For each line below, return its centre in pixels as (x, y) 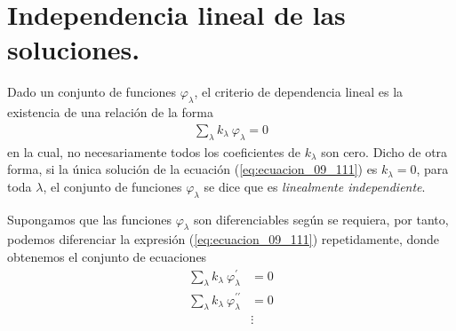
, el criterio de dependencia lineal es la (299, 92)
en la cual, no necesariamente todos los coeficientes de (154, 151)
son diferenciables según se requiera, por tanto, (321, 219)
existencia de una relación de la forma (110, 112)
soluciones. (74, 49)
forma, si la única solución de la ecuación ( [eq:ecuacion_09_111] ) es (192, 169)
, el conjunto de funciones (112, 186)
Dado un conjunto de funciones (92, 92)
